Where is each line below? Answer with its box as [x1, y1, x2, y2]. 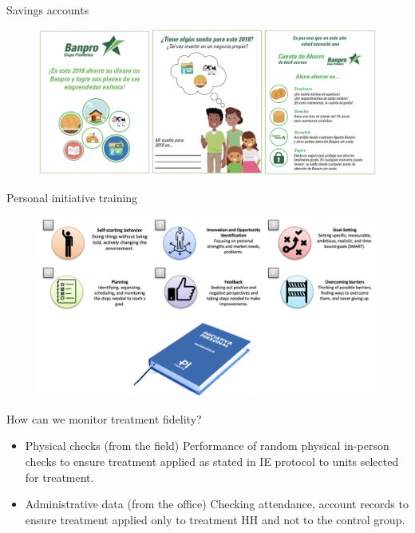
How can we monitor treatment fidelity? [6, 410, 202, 427]
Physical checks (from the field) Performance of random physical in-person [25, 437, 389, 454]
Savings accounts [6, 2, 89, 18]
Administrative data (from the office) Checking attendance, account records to [25, 495, 409, 512]
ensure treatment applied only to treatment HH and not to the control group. [25, 511, 405, 527]
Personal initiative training [6, 189, 138, 206]
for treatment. [25, 468, 94, 485]
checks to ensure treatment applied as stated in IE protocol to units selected [25, 453, 399, 469]
